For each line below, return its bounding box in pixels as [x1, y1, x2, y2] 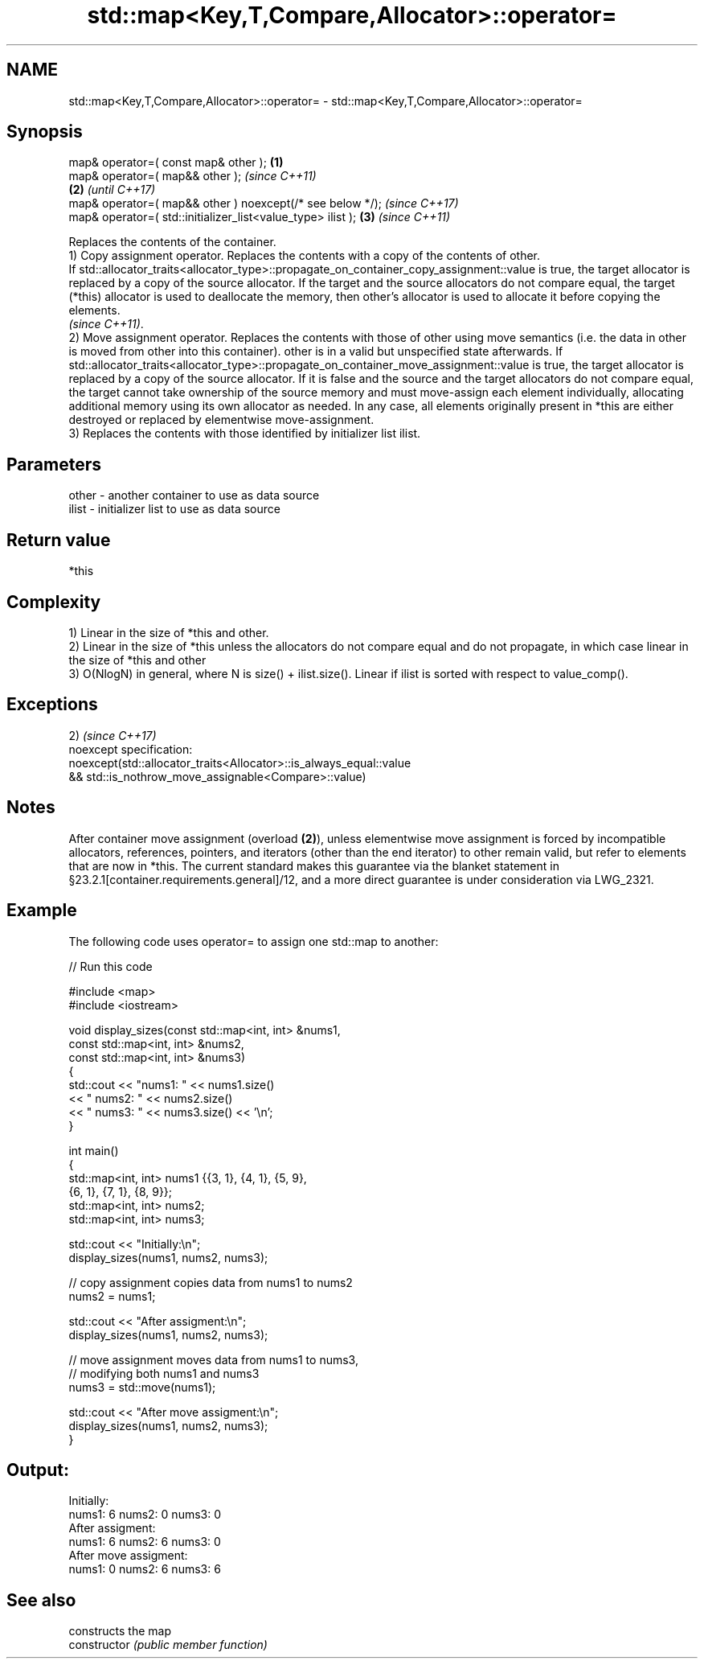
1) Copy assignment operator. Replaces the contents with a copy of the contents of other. [68, 249, 541, 263]
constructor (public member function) [68, 1638, 268, 1652]
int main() [68, 1143, 119, 1157]
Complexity [6, 591, 101, 612]
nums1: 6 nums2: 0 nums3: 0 [68, 1507, 222, 1522]
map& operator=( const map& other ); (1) [68, 155, 284, 170]
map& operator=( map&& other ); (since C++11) [68, 169, 317, 183]
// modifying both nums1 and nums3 [68, 1366, 260, 1380]
